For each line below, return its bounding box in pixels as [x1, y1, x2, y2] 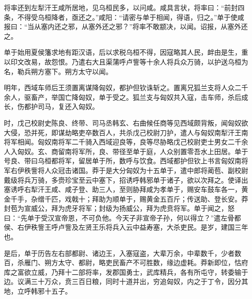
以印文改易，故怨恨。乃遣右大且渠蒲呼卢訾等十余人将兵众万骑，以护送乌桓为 [4, 56, 248, 66]
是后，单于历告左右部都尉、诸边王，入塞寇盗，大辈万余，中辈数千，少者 [4, 248, 235, 258]
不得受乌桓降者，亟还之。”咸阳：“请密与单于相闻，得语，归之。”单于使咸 [17, 12, 244, 22]
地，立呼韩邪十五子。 [4, 286, 72, 296]
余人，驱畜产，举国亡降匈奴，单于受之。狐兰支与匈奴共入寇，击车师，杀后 [4, 92, 241, 102]
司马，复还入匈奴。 [37, 101, 99, 111]
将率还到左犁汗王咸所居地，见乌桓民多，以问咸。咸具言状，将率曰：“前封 [4, 2, 238, 12]
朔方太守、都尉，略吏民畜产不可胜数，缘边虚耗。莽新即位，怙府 [44, 257, 248, 268]
